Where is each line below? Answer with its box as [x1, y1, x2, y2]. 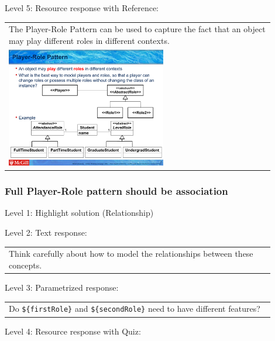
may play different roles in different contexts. [9, 34, 170, 46]
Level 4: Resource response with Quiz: [5, 325, 141, 337]
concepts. [9, 259, 42, 271]
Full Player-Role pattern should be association [5, 184, 228, 198]
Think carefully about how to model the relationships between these [9, 247, 253, 260]
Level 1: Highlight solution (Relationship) [5, 206, 154, 219]
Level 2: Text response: [5, 226, 87, 238]
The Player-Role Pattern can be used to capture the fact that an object [9, 23, 266, 35]
